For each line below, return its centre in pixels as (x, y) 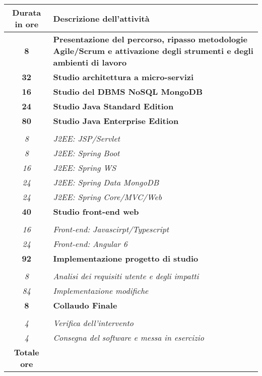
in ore (27, 24)
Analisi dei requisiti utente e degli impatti (126, 276)
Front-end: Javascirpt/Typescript (111, 229)
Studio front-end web (96, 211)
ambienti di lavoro (90, 62)
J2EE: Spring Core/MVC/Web (108, 197)
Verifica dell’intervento (93, 323)
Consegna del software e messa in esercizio (128, 337)
